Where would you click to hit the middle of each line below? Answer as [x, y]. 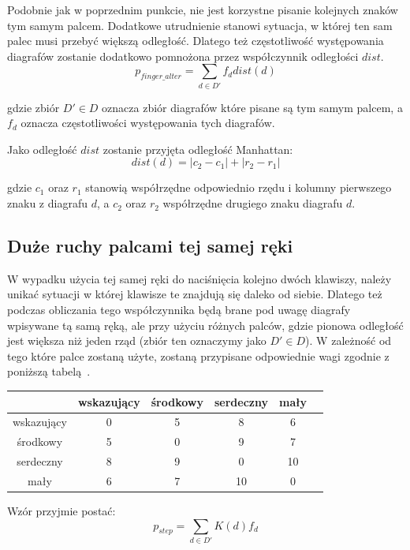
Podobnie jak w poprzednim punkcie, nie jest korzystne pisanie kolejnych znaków [203, 9]
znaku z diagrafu [47, 203]
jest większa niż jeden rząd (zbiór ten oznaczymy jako [137, 340]
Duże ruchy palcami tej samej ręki [150, 246]
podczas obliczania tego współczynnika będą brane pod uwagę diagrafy [179, 310]
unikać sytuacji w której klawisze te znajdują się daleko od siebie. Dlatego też [195, 294]
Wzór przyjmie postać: [61, 511]
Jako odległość [42, 149]
